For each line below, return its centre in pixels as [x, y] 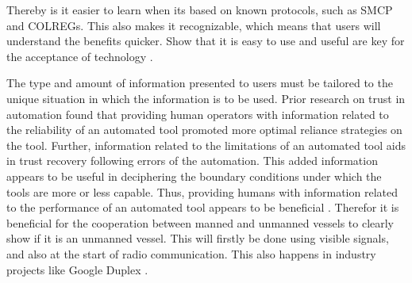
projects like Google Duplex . [77, 269]
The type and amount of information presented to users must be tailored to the [200, 83]
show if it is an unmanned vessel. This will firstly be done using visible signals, [198, 238]
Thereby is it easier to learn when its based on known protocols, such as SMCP [200, 10]
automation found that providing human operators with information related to [198, 114]
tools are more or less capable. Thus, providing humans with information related [202, 191]
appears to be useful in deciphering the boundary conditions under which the [194, 176]
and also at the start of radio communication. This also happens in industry [191, 253]
